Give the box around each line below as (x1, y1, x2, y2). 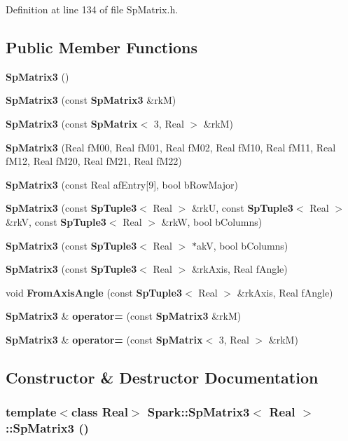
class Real (71, 403, 128, 421)
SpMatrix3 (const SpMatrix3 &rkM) (6, 93, 176, 107)
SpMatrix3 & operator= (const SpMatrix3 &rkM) (6, 308, 242, 323)
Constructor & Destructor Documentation (6, 366, 319, 388)
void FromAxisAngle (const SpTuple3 (6, 285, 183, 299)
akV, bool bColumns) (196, 238, 288, 252)
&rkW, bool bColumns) (161, 214, 263, 229)
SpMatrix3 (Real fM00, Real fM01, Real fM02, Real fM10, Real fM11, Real (6, 140, 336, 154)
